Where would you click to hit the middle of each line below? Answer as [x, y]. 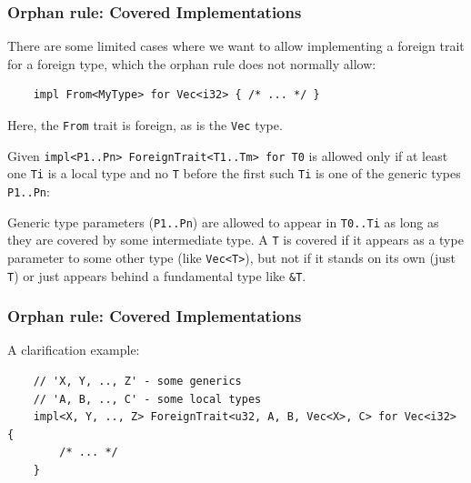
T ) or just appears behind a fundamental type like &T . [157, 275]
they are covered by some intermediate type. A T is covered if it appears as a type [235, 240]
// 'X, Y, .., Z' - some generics [137, 382]
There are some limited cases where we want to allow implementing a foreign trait [236, 46]
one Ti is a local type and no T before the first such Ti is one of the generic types [234, 173]
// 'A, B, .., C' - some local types [147, 399]
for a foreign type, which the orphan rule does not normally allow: [192, 63]
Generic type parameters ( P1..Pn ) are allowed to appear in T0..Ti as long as [223, 221]
